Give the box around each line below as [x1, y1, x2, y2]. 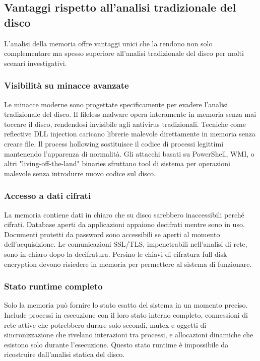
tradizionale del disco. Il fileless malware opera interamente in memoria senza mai [4, 109, 256, 119]
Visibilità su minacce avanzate [4, 79, 129, 92]
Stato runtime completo [4, 280, 103, 293]
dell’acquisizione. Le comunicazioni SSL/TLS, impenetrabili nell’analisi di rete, [4, 239, 247, 249]
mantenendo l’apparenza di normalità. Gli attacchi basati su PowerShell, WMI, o [4, 148, 254, 159]
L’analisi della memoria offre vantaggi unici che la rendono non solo [4, 38, 213, 48]
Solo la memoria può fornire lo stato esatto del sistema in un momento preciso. [4, 300, 248, 310]
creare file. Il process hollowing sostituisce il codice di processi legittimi [4, 138, 224, 149]
